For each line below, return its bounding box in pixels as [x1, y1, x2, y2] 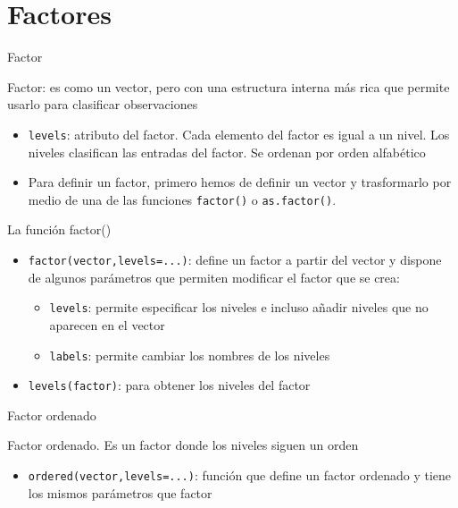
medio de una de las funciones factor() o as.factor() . [28, 190, 337, 208]
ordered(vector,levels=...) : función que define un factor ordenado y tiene [28, 466, 452, 484]
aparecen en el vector [49, 315, 165, 334]
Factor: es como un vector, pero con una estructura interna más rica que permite [7, 77, 450, 96]
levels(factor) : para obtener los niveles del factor [28, 376, 311, 394]
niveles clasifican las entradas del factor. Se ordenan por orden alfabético [28, 142, 426, 161]
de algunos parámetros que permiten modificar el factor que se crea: [28, 267, 400, 286]
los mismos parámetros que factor [28, 483, 212, 502]
